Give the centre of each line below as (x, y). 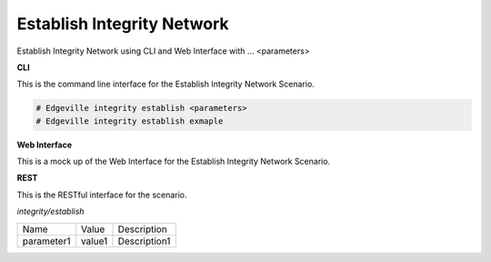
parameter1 (46, 241)
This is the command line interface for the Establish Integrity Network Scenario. (166, 84)
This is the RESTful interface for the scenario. (102, 195)
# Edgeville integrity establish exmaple (130, 121)
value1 (94, 241)
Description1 (144, 241)
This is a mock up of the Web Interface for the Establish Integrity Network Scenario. (174, 161)
